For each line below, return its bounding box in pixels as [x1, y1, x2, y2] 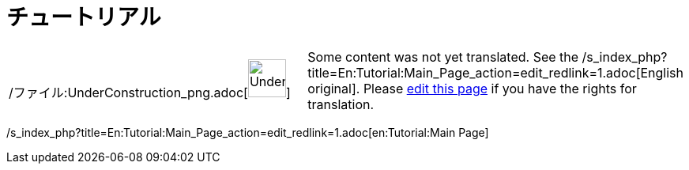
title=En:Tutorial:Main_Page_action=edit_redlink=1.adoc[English [307, 64, 683, 81]
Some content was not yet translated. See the [307, 48, 579, 65]
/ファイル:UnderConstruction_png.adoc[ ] [9, 85, 291, 101]
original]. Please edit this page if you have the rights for [307, 80, 637, 96]
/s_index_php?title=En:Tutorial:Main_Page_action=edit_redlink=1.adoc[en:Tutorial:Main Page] [6, 125, 489, 139]
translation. [307, 96, 375, 112]
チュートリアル [6, 4, 161, 31]
